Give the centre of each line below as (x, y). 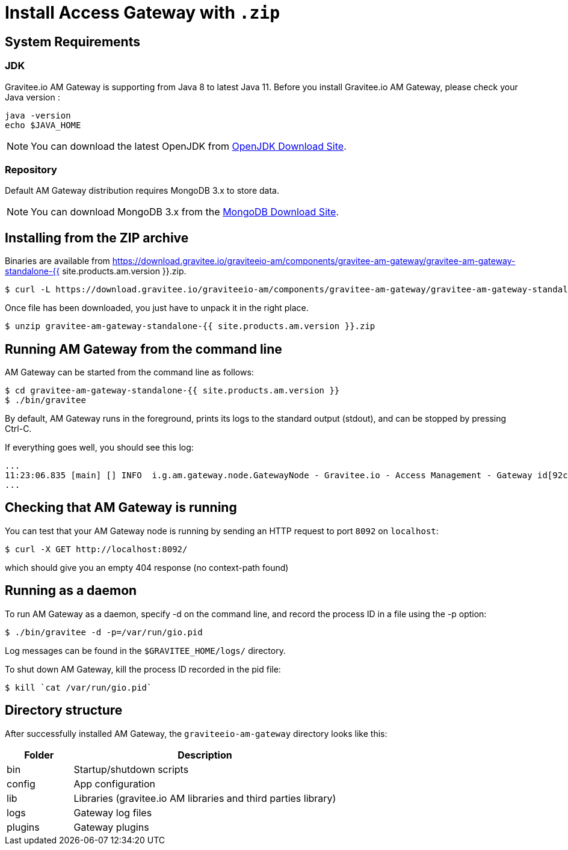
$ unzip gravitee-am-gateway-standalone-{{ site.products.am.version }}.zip (190, 326)
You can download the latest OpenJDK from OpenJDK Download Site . (189, 146)
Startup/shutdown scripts (131, 769)
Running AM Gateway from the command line (144, 349)
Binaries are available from (57, 261)
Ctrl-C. (18, 428)
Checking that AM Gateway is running (121, 508)
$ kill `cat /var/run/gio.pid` (79, 687)
